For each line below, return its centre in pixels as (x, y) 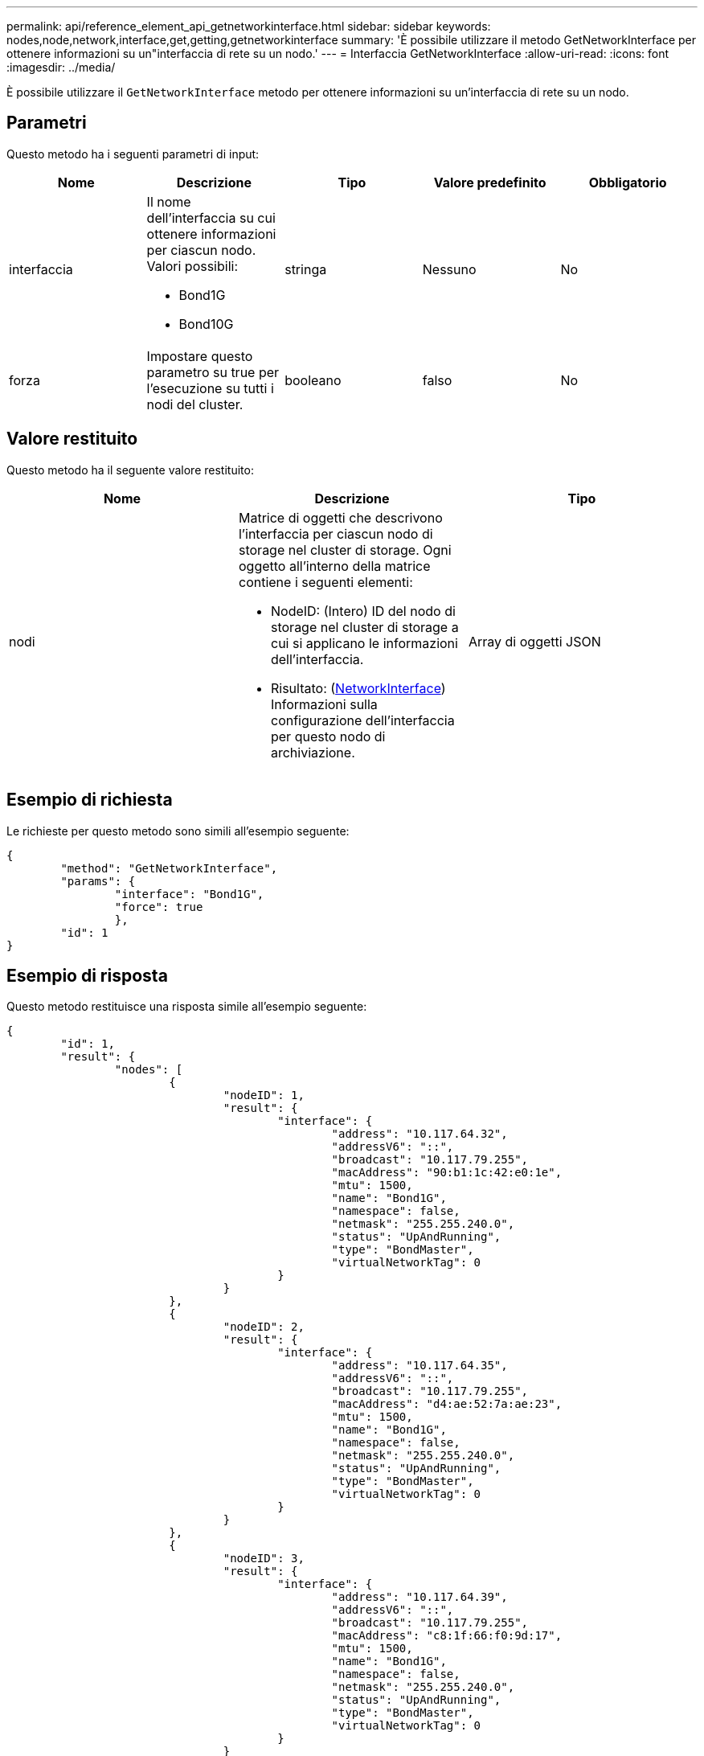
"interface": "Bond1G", (189, 894)
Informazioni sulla (324, 704)
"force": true (159, 907)
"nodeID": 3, (264, 1559)
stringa (306, 269)
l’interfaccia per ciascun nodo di (336, 533)
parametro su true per (213, 372)
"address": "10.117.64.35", (420, 1366)
